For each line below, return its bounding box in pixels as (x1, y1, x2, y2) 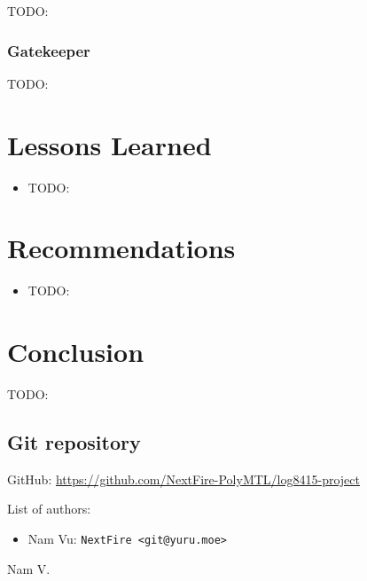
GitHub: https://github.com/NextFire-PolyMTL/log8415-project (7, 469, 360, 488)
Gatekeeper (7, 39, 90, 61)
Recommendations (7, 230, 236, 266)
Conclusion (7, 334, 144, 370)
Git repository (7, 428, 141, 455)
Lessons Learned (7, 126, 212, 162)
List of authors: (7, 499, 91, 518)
